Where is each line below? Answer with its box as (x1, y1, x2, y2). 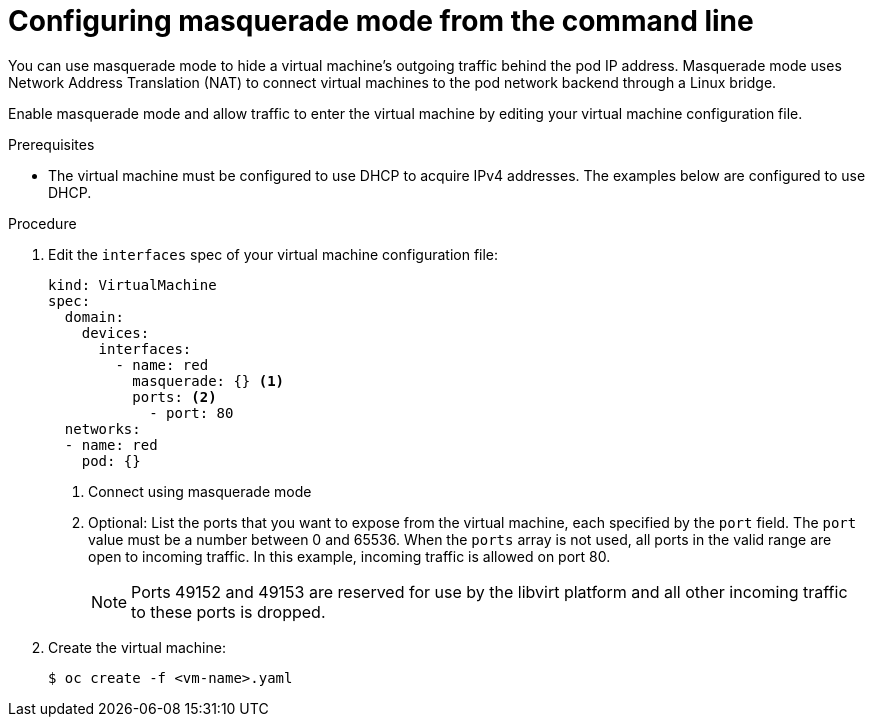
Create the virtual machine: (48, 638, 226, 656)
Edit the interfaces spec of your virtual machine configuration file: (48, 245, 499, 263)
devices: (81, 324, 150, 341)
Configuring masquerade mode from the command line (8, 4, 754, 38)
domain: (64, 308, 124, 325)
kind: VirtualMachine (48, 276, 217, 293)
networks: (64, 420, 141, 437)
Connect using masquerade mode (88, 482, 312, 500)
